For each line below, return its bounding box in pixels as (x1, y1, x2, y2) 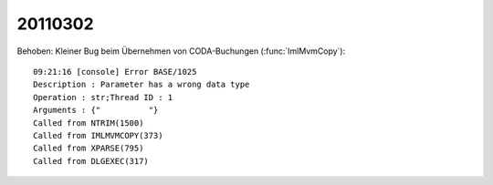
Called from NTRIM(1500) (33, 118, 144, 128)
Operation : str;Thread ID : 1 (33, 92, 173, 102)
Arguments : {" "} (33, 105, 159, 116)
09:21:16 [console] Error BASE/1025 (33, 67, 197, 77)
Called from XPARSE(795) (33, 143, 144, 154)
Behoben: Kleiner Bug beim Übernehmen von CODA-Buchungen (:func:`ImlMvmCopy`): (16, 46, 346, 57)
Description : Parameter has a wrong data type (33, 79, 250, 90)
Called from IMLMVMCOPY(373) (33, 130, 163, 140)
